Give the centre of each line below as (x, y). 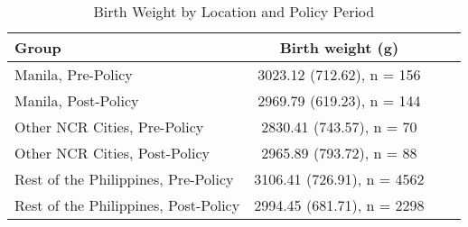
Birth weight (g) (339, 47)
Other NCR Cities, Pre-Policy (109, 127)
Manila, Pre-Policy (74, 74)
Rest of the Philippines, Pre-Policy (124, 179)
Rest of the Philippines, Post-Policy (127, 205)
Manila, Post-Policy (77, 100)
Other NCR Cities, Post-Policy (112, 153)
